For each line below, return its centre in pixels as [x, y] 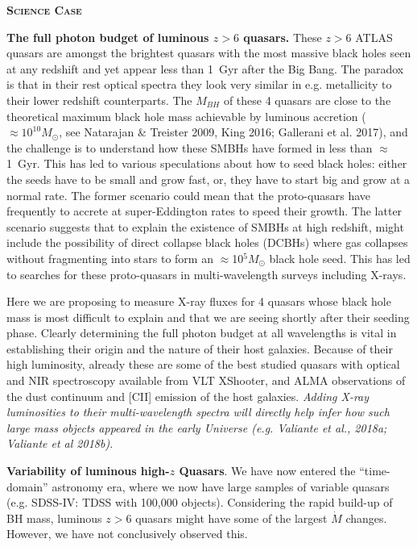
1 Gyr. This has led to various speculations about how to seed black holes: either [207, 163]
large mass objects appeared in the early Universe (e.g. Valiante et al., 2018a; [197, 427]
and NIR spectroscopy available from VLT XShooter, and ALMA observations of [206, 380]
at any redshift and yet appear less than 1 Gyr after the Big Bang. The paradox [205, 68]
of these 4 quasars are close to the [307, 100]
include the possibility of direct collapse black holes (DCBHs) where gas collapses [207, 242]
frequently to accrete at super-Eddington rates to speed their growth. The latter [204, 211]
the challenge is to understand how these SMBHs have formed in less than [190, 147]
